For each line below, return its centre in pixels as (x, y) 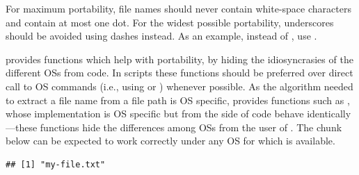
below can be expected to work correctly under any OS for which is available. (170, 141)
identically (329, 114)
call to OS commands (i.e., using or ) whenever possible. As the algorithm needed (179, 86)
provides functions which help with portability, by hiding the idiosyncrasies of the (179, 59)
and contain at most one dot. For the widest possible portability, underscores (170, 22)
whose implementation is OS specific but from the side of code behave (155, 114)
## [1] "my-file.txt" (56, 164)
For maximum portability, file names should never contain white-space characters (178, 8)
